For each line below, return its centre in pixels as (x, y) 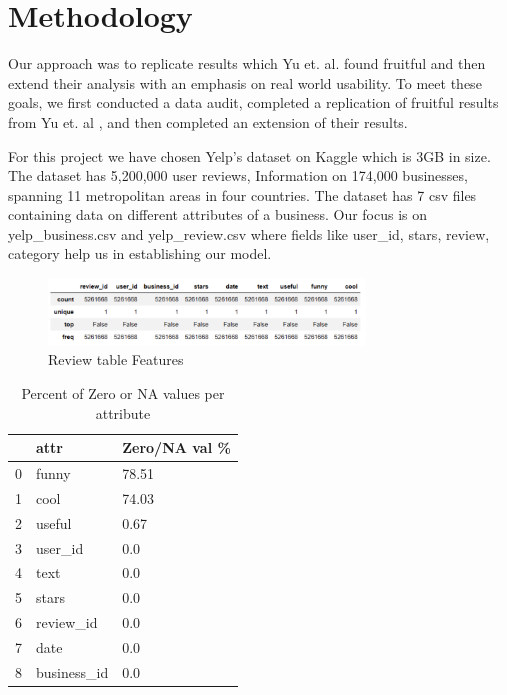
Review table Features (116, 359)
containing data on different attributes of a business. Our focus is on (218, 214)
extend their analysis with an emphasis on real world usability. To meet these (245, 82)
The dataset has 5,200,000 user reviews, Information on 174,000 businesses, (238, 175)
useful (54, 522)
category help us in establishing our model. (140, 253)
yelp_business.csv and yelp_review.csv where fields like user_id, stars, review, (249, 233)
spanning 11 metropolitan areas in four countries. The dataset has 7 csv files (242, 194)
